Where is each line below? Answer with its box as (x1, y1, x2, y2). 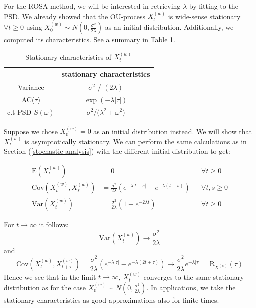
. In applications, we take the (146, 282, 236, 292)
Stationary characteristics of (25, 51, 112, 62)
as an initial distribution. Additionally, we (105, 22, 234, 32)
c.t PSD (7, 106, 32, 117)
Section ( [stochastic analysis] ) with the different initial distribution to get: (4, 146, 230, 156)
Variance (17, 81, 44, 92)
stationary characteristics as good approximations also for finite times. (4, 295, 219, 305)
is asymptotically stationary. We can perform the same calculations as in (24, 136, 247, 146)
